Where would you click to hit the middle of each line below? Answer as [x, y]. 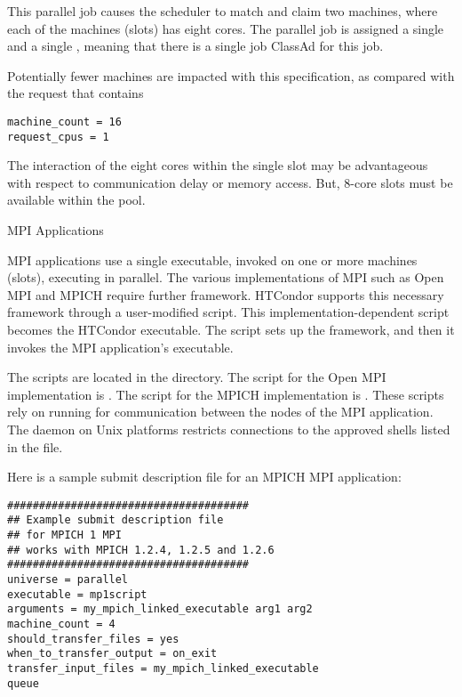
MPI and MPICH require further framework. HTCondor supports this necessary [226, 294]
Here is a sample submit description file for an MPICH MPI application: [204, 477]
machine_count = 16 [64, 122]
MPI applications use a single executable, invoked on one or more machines [212, 259]
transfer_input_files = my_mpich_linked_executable [163, 669]
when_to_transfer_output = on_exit [112, 654]
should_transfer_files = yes [93, 639]
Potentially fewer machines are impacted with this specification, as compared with [231, 75]
